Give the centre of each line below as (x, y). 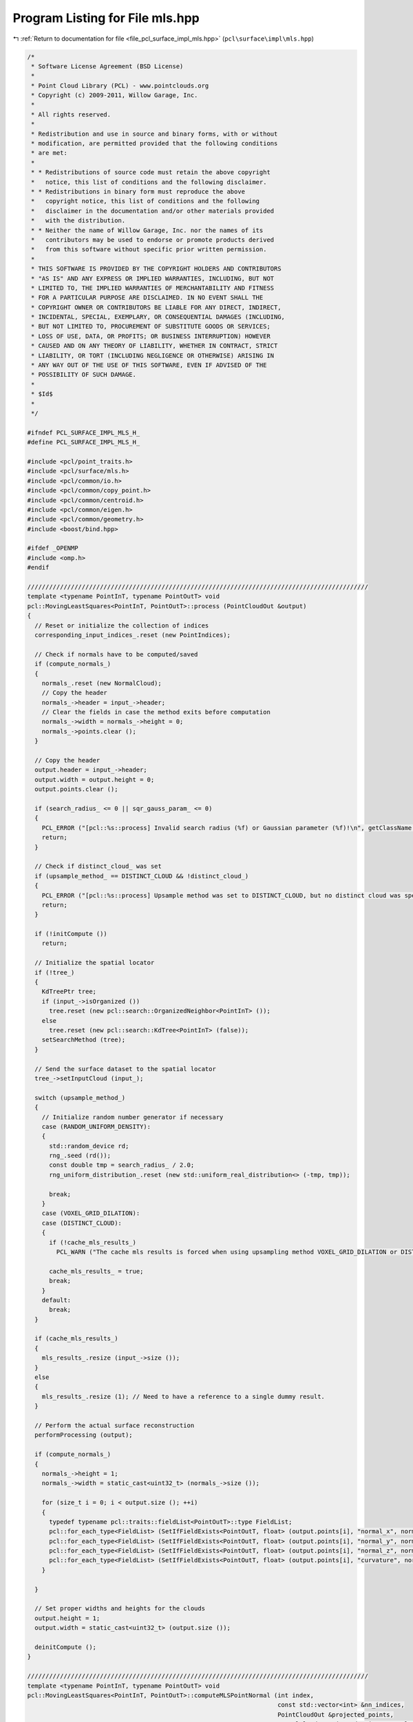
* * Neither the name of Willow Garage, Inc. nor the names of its (147, 230)
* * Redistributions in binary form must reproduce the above (138, 192)
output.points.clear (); (76, 789)
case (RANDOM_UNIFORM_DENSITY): (96, 1127)
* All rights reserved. (71, 114)
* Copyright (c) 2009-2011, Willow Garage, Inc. (115, 95)
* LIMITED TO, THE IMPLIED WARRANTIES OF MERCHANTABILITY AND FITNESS (153, 288)
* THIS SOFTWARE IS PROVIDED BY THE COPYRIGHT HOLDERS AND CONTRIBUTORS (156, 269)
